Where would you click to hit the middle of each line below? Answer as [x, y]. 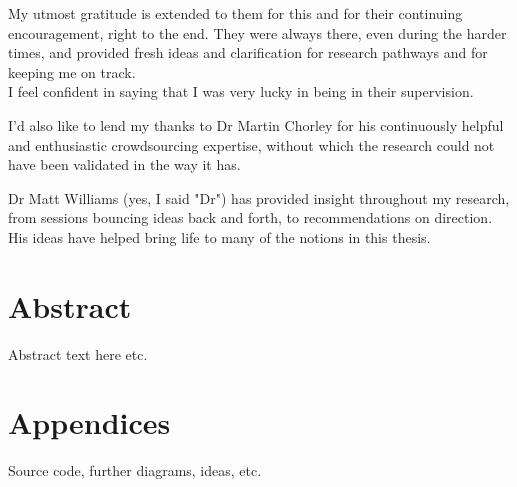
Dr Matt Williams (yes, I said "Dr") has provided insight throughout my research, [259, 197]
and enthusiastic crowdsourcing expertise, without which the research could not [251, 144]
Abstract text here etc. [78, 353]
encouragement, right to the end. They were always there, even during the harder [257, 32]
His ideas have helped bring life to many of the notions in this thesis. [219, 236]
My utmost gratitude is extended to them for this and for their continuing [235, 13]
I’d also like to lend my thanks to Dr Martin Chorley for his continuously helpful [256, 124]
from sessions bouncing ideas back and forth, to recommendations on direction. [250, 217]
